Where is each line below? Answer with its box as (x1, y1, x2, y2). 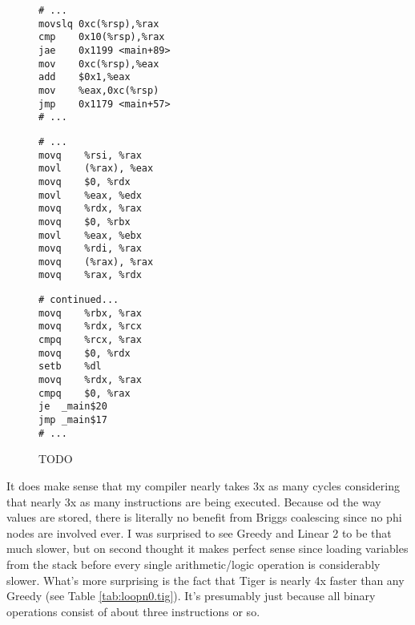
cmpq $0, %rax (38, 387, 131, 399)
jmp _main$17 (38, 414, 107, 426)
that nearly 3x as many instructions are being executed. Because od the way (6, 493, 381, 510)
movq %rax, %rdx (38, 269, 142, 281)
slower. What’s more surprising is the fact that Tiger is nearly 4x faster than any (6, 571, 405, 588)
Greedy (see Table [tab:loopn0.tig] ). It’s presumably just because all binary (6, 587, 376, 604)
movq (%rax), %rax (38, 256, 154, 268)
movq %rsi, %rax (38, 149, 142, 161)
